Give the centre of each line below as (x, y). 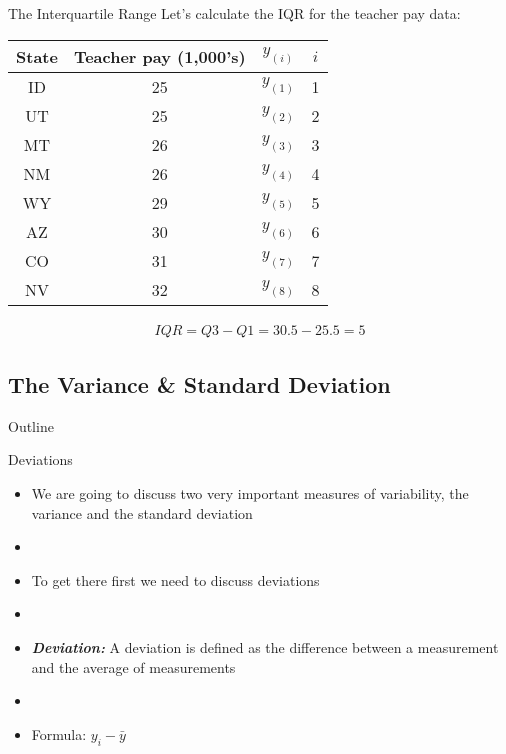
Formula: (59, 733)
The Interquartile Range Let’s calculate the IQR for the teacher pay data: (234, 13)
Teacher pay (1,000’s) (159, 56)
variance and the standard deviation (142, 512)
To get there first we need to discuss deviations (175, 579)
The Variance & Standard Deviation (199, 384)
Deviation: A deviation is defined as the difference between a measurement (265, 646)
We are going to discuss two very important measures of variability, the (250, 493)
